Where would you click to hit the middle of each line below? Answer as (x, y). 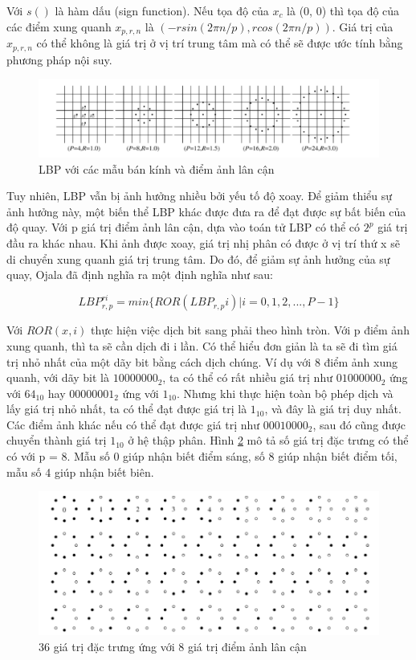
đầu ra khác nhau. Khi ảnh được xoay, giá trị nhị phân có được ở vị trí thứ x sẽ (203, 243)
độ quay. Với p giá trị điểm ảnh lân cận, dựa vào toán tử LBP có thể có (184, 227)
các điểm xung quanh (59, 26)
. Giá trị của (363, 26)
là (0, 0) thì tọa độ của (343, 10)
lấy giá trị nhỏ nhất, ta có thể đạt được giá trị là (127, 409)
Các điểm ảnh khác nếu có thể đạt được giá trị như (133, 424)
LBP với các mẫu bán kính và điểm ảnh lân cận (157, 168)
